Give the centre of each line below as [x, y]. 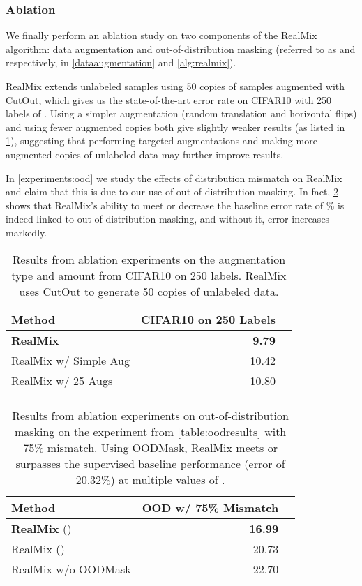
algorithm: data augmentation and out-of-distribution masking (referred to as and [181, 48]
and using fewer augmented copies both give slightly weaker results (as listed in [175, 127]
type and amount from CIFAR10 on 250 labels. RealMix [149, 275]
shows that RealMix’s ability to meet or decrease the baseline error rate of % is [175, 205]
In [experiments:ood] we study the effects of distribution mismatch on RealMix [174, 178]
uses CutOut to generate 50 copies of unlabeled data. [149, 291]
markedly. [27, 232]
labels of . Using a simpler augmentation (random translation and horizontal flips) [181, 113]
